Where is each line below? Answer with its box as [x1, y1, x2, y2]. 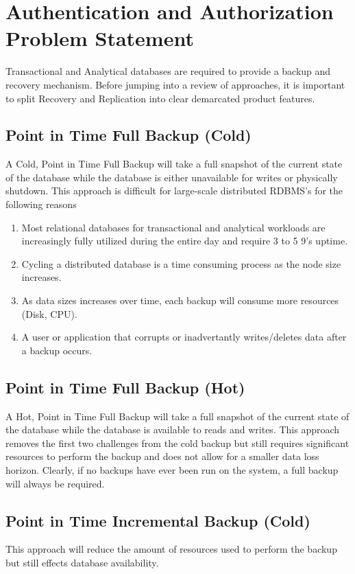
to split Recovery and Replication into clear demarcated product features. [5, 91, 315, 105]
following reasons [5, 197, 77, 211]
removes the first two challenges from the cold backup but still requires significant [5, 435, 350, 450]
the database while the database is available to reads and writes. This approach [5, 422, 340, 437]
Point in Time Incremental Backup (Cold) [5, 509, 310, 531]
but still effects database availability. [5, 555, 159, 569]
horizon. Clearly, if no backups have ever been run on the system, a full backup [5, 463, 339, 477]
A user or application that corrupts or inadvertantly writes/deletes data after [21, 330, 347, 344]
